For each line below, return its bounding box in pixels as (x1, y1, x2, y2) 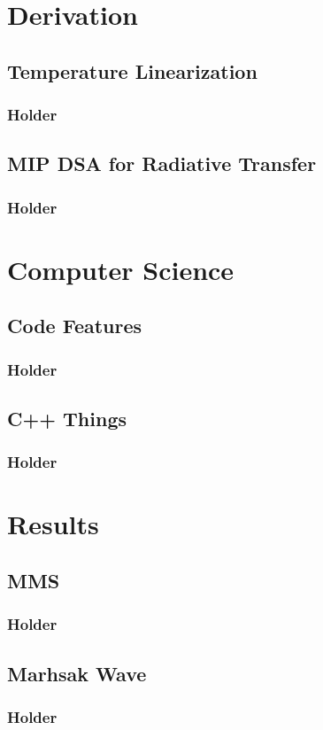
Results (7, 506, 99, 542)
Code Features (7, 312, 142, 339)
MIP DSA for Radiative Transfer (7, 150, 317, 177)
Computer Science (7, 251, 235, 287)
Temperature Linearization (7, 57, 258, 84)
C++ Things (7, 405, 127, 432)
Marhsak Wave (7, 659, 147, 687)
